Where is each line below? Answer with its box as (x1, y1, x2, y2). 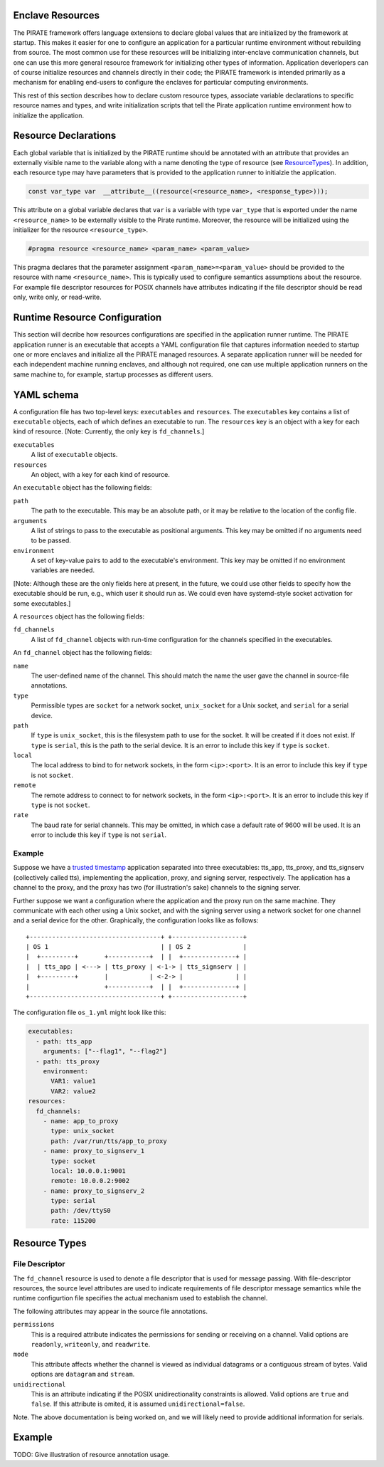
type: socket (50, 1157, 96, 1165)
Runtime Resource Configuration (13, 312, 162, 324)
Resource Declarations (13, 130, 117, 142)
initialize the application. (13, 111, 85, 120)
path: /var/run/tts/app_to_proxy (50, 1137, 167, 1145)
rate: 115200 (50, 1216, 96, 1224)
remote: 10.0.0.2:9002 (50, 1177, 130, 1185)
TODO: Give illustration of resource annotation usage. (13, 1450, 170, 1458)
